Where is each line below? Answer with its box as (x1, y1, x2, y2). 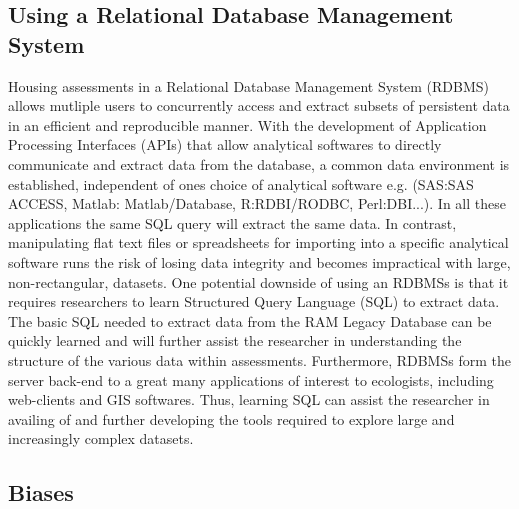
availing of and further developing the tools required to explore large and (8, 408, 455, 429)
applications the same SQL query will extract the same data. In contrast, (8, 212, 457, 233)
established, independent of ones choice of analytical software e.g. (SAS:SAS (8, 173, 474, 194)
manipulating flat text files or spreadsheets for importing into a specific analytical (8, 232, 509, 253)
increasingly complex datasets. (8, 428, 194, 449)
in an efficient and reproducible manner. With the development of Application (8, 114, 487, 135)
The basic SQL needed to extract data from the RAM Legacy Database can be (8, 310, 492, 331)
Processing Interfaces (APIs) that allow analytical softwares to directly (8, 134, 442, 155)
